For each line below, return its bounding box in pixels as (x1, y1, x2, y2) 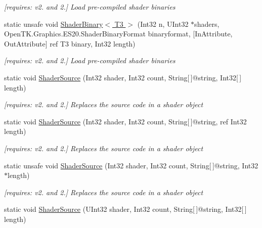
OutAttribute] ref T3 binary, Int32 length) (4, 38, 136, 49)
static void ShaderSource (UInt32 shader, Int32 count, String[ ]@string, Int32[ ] (4, 204, 247, 214)
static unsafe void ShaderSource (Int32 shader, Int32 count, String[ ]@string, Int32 (4, 160, 258, 170)
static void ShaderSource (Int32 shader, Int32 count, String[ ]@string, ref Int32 (4, 116, 247, 126)
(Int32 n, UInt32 (137, 18, 189, 29)
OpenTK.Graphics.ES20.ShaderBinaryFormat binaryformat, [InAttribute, (4, 28, 233, 39)
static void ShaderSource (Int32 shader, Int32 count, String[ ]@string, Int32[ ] (4, 72, 242, 82)
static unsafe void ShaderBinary (4, 18, 103, 29)
